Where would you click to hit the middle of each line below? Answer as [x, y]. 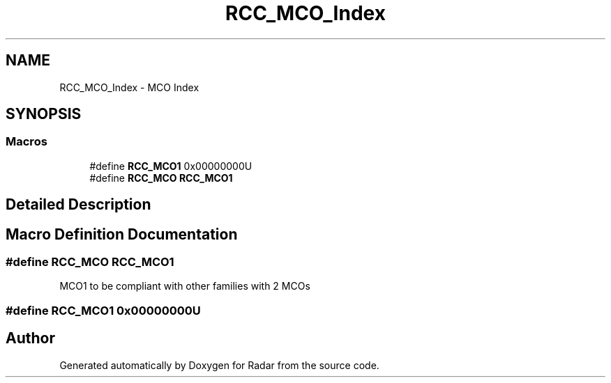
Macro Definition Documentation [122, 234]
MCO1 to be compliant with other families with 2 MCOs [185, 286]
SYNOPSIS [44, 114]
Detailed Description [78, 205]
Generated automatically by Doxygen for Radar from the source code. [219, 365]
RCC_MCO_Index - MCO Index [129, 87]
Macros [27, 142]
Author [30, 338]
